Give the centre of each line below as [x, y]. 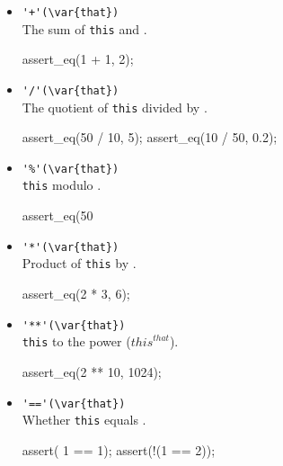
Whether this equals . [84, 420]
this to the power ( [76, 341]
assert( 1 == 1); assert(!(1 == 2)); [119, 449]
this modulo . [62, 185]
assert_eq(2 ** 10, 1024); [92, 371]
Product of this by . [79, 263]
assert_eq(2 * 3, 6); [76, 294]
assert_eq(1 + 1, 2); [78, 59]
